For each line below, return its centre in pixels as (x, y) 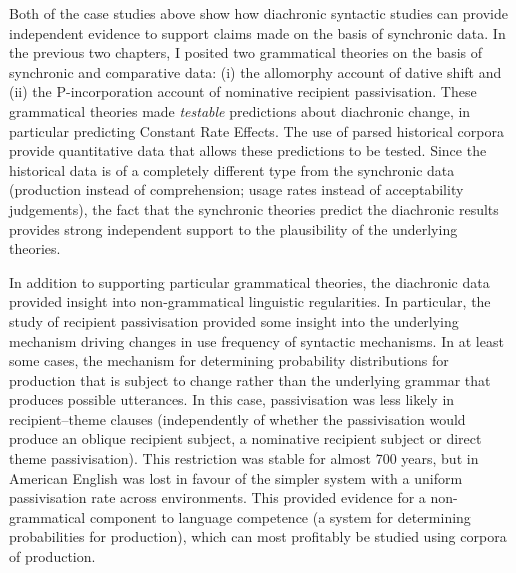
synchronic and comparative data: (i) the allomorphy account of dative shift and (255, 71)
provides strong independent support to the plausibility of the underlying (233, 228)
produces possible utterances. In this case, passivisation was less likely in (232, 399)
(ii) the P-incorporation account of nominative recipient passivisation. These (243, 91)
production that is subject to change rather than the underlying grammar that (250, 379)
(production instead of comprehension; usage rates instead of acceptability (236, 189)
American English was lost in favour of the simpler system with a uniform (236, 477)
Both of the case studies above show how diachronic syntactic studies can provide (258, 13)
